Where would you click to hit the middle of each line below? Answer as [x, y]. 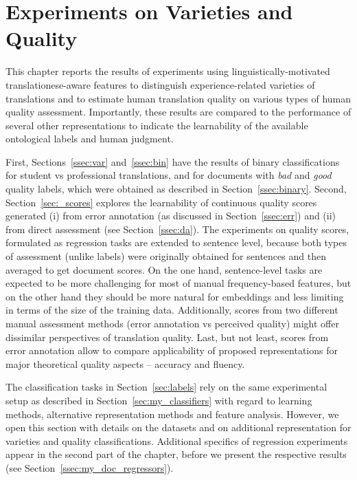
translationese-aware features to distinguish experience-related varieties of [160, 84]
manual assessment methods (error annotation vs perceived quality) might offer [172, 323]
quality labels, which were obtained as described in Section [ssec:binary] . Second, [176, 189]
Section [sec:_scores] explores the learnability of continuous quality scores [161, 202]
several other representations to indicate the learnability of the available [157, 125]
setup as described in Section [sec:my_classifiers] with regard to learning [159, 400]
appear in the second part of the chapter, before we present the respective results [176, 454]
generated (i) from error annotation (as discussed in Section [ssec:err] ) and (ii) [171, 216]
